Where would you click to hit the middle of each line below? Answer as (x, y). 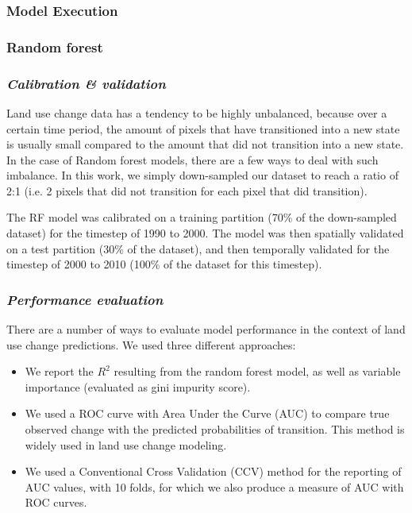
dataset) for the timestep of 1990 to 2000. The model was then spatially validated (205, 233)
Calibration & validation (86, 83)
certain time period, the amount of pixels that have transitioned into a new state (203, 128)
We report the (59, 371)
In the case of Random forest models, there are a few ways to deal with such (193, 159)
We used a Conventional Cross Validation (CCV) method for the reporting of (213, 471)
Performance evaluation (85, 299)
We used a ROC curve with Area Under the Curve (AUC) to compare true (207, 413)
